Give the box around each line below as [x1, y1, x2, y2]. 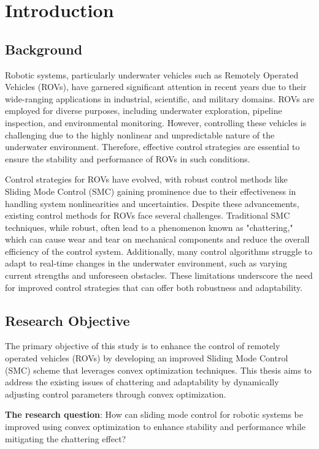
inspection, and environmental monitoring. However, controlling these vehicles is [5, 116, 307, 129]
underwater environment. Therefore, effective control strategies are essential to [5, 140, 300, 153]
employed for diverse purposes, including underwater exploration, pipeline [5, 104, 282, 117]
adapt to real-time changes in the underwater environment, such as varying [5, 257, 288, 270]
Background [5, 39, 83, 58]
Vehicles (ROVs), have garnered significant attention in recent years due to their [5, 80, 307, 93]
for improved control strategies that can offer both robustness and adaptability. [5, 281, 303, 293]
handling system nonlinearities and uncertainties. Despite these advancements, [5, 197, 299, 209]
